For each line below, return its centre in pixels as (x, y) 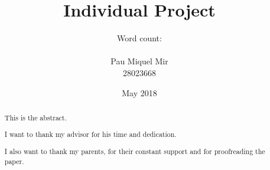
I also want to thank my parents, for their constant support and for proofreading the (135, 151)
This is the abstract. (36, 117)
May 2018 (139, 92)
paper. (14, 161)
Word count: (139, 38)
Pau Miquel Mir (139, 61)
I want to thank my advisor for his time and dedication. (90, 134)
